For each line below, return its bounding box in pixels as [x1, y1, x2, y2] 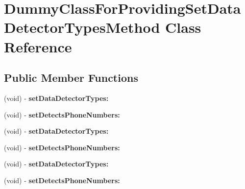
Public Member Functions [4, 70, 138, 85]
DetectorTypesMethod [4, 17, 160, 37]
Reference [4, 36, 72, 56]
